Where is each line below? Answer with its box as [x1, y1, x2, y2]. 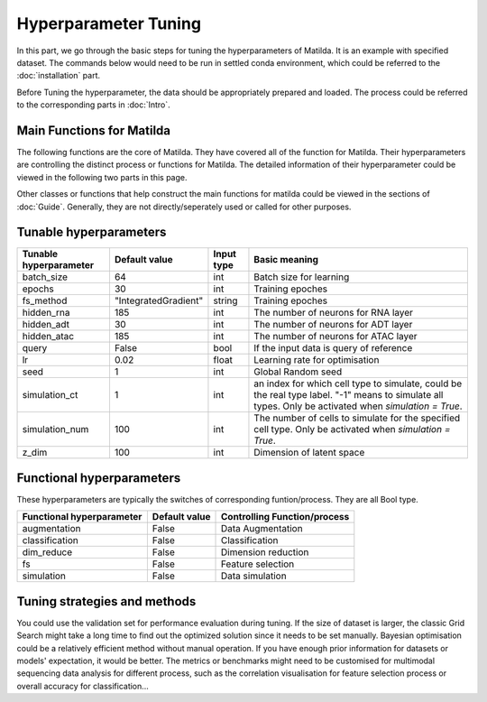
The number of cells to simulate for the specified [253, 411, 461, 424]
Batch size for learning [253, 271, 350, 283]
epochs [22, 282, 54, 295]
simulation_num [22, 423, 89, 436]
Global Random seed [253, 365, 343, 378]
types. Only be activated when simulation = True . [253, 400, 464, 412]
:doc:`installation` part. [16, 70, 101, 81]
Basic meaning [253, 254, 319, 266]
